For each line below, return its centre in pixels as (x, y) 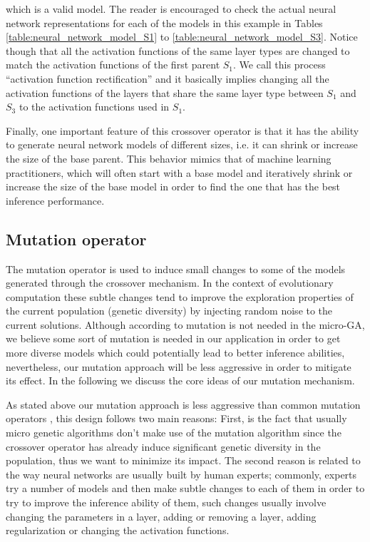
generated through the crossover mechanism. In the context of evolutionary (170, 283)
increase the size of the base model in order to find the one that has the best (173, 186)
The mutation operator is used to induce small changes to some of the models (176, 269)
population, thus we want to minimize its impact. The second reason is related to (183, 460)
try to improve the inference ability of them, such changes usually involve (166, 502)
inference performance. (55, 200)
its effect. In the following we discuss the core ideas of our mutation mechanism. (180, 380)
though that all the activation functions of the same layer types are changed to (178, 50)
